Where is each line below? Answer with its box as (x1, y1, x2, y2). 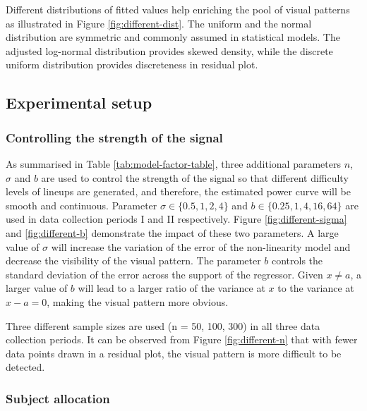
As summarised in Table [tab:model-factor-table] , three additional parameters (6, 156, 341, 171)
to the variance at (277, 281, 354, 295)
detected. (6, 360, 45, 374)
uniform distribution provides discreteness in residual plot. (6, 57, 258, 72)
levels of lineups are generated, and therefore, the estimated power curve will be (6, 184, 351, 199)
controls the (272, 253, 323, 268)
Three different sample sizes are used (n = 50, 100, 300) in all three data (6, 318, 320, 333)
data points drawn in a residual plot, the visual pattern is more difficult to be (6, 345, 342, 360)
